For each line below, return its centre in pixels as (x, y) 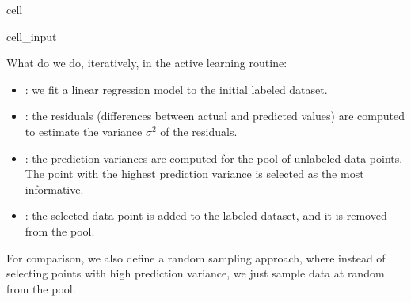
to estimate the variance (84, 131)
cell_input (32, 36)
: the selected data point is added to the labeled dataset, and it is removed (206, 215)
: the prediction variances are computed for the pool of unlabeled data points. (214, 158)
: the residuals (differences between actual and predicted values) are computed (215, 116)
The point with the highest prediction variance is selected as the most (194, 174)
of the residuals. (199, 131)
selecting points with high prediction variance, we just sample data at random (196, 273)
